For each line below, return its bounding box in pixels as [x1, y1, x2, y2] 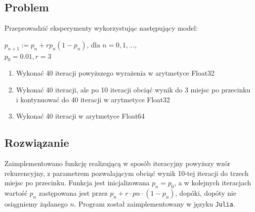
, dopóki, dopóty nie [175, 187, 236, 198]
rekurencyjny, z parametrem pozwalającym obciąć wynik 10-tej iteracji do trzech [4, 168, 249, 178]
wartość [4, 187, 28, 198]
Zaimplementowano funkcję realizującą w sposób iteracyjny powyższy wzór [4, 158, 231, 168]
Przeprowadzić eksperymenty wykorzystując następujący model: [4, 23, 198, 33]
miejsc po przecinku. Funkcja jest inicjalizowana [4, 177, 150, 188]
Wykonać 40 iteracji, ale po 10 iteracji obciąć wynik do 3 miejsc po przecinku [16, 84, 251, 94]
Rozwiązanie [4, 135, 69, 150]
